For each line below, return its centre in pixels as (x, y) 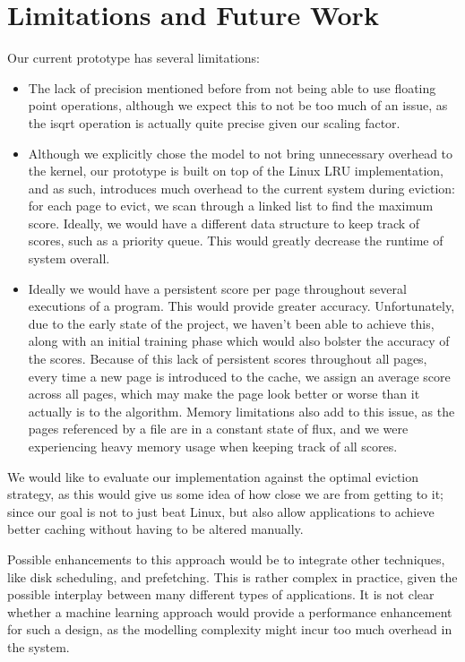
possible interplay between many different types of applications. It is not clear (221, 594)
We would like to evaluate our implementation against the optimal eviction (213, 476)
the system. (39, 646)
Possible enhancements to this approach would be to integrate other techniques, (226, 559)
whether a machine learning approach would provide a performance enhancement (230, 611)
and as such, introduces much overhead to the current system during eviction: (241, 188)
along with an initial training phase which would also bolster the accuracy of (239, 341)
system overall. (69, 258)
